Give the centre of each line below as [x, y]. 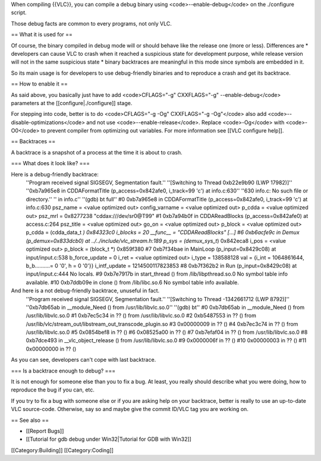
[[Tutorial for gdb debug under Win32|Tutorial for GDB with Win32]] [108, 439]
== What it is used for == [42, 34]
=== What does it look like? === [51, 163]
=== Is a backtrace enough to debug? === [63, 371]
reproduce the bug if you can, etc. [53, 390]
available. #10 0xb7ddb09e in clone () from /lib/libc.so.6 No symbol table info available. [132, 282]
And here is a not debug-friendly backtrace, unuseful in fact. [85, 291]
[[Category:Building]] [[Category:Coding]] [62, 450]
